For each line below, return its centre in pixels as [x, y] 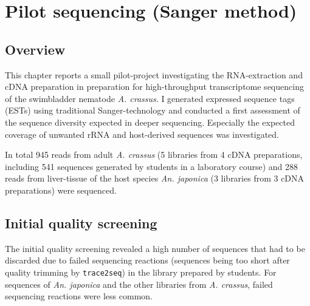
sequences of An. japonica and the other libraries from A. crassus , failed [139, 284]
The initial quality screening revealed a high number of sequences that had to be [155, 248]
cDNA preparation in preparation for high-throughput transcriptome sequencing [154, 87]
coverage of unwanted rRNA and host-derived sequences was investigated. [142, 134]
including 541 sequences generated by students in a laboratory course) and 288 [151, 166]
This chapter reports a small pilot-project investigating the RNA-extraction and [154, 74]
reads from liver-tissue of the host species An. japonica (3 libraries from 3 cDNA [155, 178]
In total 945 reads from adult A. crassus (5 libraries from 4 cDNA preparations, [154, 155]
